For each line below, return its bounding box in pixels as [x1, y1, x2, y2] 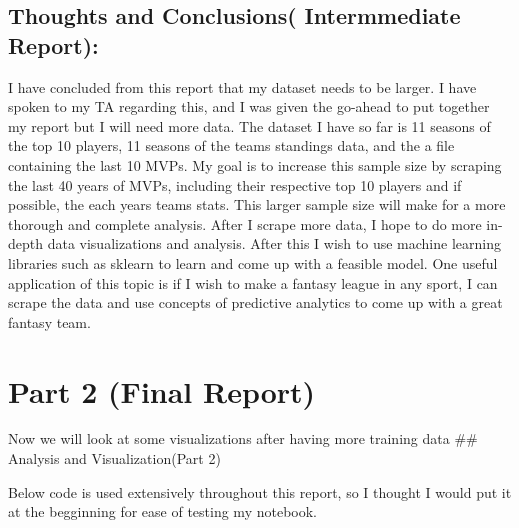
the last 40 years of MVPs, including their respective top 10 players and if [8, 174, 462, 195]
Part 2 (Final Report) [8, 370, 316, 411]
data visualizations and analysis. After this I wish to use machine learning [47, 233, 501, 254]
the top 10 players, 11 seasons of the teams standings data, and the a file [8, 135, 455, 156]
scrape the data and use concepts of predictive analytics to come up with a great [8, 292, 503, 313]
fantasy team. [8, 311, 91, 332]
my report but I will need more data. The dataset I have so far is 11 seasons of [8, 115, 491, 136]
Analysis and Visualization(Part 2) [8, 448, 221, 469]
